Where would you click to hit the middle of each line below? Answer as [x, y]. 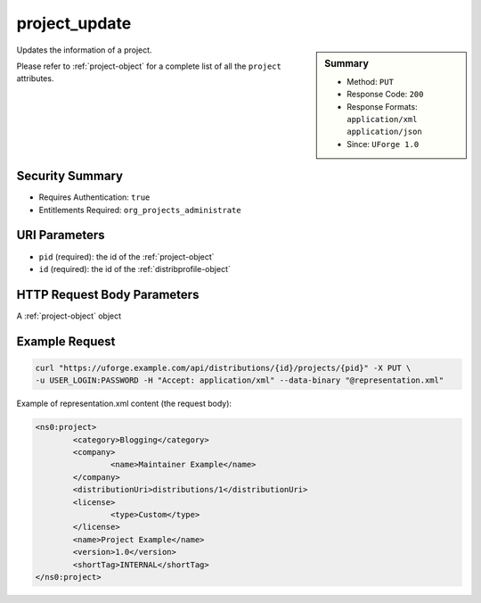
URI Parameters [61, 235]
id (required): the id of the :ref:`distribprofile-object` [135, 268]
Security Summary [70, 176]
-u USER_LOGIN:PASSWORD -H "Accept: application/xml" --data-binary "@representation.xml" [240, 380]
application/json [384, 132]
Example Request [66, 341]
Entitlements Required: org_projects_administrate [140, 210]
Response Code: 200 [385, 95]
